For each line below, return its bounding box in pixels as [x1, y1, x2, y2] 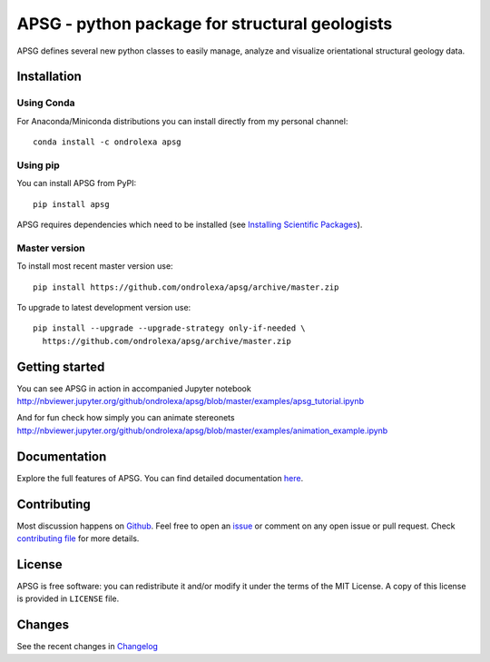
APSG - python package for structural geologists [16, 14, 393, 34]
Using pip [16, 159, 61, 172]
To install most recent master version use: [16, 261, 173, 272]
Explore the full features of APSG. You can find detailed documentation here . [16, 472, 304, 483]
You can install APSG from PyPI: [16, 178, 136, 189]
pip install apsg [33, 199, 110, 209]
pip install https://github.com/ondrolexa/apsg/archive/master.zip [33, 282, 339, 292]
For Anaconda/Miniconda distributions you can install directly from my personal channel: [16, 115, 348, 126]
